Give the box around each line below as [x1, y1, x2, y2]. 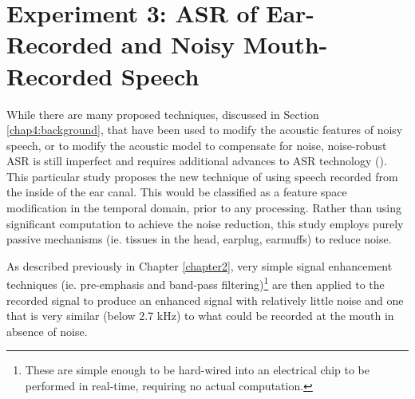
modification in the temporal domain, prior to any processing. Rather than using [6, 199, 401, 216]
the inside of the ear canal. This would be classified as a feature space [6, 184, 347, 200]
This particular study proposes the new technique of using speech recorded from [6, 168, 398, 184]
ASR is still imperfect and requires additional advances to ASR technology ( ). [6, 152, 387, 169]
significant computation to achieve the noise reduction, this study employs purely [6, 215, 404, 231]
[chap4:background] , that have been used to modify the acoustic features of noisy [6, 121, 403, 138]
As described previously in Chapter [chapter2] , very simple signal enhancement [6, 257, 393, 274]
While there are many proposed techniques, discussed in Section [6, 105, 319, 122]
